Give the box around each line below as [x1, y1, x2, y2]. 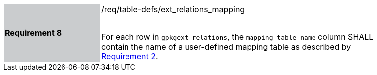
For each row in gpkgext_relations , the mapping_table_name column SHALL [101, 32, 374, 42]
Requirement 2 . [101, 51, 158, 61]
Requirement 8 [5, 28, 62, 38]
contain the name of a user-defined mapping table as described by [101, 42, 351, 51]
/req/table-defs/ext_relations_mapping [101, 4, 245, 14]
